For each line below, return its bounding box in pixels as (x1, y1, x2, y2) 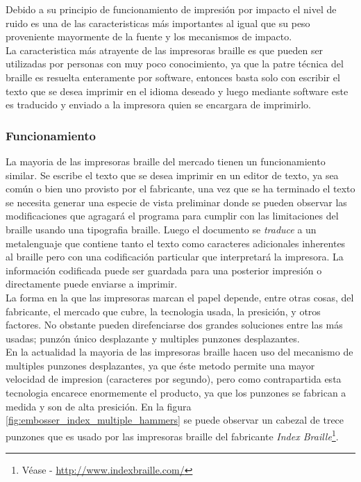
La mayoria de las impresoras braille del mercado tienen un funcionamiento (6, 153, 326, 168)
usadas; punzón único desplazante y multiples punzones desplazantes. (6, 331, 300, 345)
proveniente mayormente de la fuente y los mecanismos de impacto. (6, 29, 292, 44)
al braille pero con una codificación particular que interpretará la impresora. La (6, 249, 344, 264)
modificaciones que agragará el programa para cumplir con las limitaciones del (6, 208, 339, 223)
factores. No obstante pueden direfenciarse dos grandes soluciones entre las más (6, 317, 343, 332)
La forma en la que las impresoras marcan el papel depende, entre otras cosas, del (6, 290, 354, 304)
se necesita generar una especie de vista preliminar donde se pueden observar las (6, 194, 347, 209)
